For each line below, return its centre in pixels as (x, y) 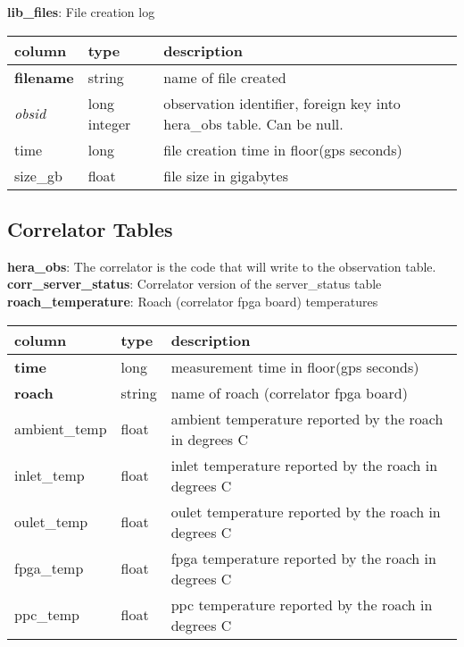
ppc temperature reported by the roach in (302, 604)
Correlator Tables (90, 228)
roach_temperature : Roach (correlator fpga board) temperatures (193, 301)
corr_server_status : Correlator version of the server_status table (195, 284)
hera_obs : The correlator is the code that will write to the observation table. (222, 266)
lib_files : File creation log (81, 12)
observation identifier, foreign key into (282, 103)
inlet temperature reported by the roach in (304, 465)
